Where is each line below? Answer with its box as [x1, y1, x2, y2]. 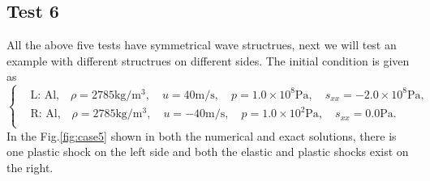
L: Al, [30, 89, 59, 101]
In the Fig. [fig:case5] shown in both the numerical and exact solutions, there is [6, 127, 397, 144]
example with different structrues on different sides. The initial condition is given [6, 52, 410, 69]
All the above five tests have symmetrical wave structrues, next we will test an [6, 36, 397, 53]
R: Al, [30, 108, 61, 120]
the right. [6, 158, 54, 175]
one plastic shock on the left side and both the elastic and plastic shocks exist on [6, 143, 409, 160]
